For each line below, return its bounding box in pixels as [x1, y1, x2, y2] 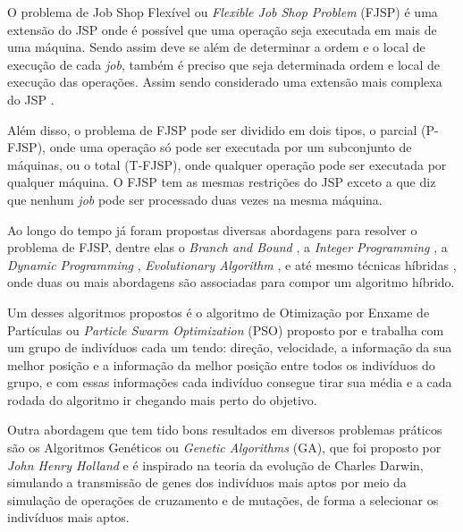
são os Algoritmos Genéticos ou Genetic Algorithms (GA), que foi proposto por [7, 438, 442, 457]
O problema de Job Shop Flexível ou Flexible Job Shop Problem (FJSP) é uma [7, 3, 438, 21]
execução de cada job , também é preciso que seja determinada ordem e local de [7, 55, 440, 73]
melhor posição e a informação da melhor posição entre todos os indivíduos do [7, 355, 435, 374]
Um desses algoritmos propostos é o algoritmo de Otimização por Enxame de [7, 302, 430, 321]
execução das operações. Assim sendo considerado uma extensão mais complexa [7, 72, 442, 91]
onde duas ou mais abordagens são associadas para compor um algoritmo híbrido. [7, 273, 455, 291]
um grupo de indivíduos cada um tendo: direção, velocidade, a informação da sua [7, 338, 452, 357]
